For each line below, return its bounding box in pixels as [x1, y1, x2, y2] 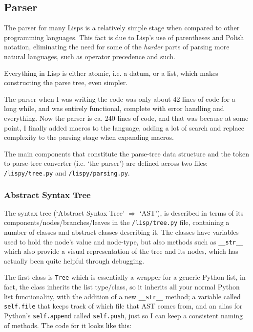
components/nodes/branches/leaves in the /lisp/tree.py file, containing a [4, 217, 230, 227]
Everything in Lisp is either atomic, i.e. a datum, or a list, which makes [4, 67, 218, 78]
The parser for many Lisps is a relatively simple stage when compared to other [4, 22, 240, 33]
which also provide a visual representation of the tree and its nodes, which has [4, 246, 238, 256]
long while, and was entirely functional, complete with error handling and [4, 103, 224, 113]
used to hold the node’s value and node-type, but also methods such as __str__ [4, 236, 243, 246]
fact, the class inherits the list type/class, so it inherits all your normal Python [4, 282, 240, 292]
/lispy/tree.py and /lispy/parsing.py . [4, 167, 130, 177]
